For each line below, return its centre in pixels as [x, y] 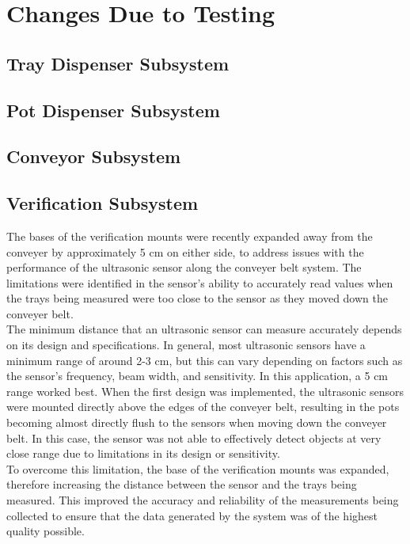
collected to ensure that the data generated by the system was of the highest [192, 515]
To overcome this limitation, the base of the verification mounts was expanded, [198, 468]
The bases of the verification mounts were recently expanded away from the [190, 236]
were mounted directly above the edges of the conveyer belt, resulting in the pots [203, 407]
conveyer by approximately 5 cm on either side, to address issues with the [185, 251]
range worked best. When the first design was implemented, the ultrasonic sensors [205, 391]
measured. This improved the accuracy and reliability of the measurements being [203, 500]
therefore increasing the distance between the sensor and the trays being [182, 484]
